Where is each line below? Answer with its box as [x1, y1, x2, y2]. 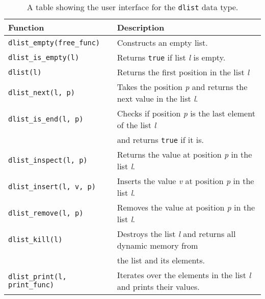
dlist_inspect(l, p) [8, 156, 88, 164]
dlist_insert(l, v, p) [8, 183, 96, 191]
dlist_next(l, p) [8, 88, 75, 97]
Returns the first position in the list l [117, 66, 250, 78]
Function [8, 21, 44, 33]
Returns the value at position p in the [117, 148, 252, 160]
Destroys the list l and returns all [117, 228, 236, 240]
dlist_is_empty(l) [8, 53, 79, 62]
